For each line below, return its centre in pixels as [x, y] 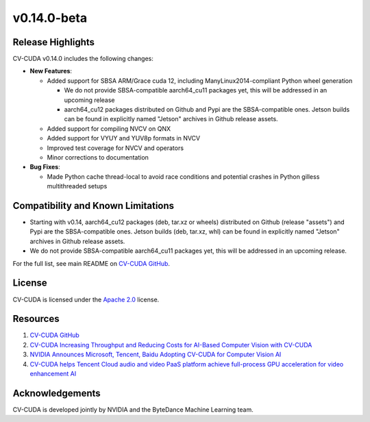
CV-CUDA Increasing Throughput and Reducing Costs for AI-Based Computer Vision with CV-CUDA [171, 345]
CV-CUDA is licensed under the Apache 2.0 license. [86, 299]
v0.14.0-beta [50, 18]
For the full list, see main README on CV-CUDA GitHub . [91, 263]
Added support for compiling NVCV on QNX [109, 128]
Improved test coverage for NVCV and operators [115, 148]
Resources [36, 319]
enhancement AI [53, 373]
